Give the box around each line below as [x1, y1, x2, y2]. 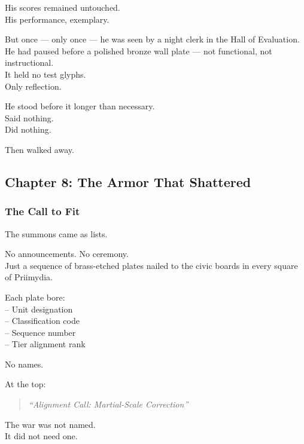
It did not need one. [5, 430, 78, 442]
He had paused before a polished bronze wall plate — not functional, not [5, 44, 272, 57]
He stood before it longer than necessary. [5, 100, 155, 112]
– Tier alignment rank [5, 338, 86, 350]
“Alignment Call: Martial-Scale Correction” [28, 398, 189, 411]
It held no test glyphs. [5, 68, 86, 80]
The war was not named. [5, 418, 96, 430]
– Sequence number [5, 326, 76, 338]
